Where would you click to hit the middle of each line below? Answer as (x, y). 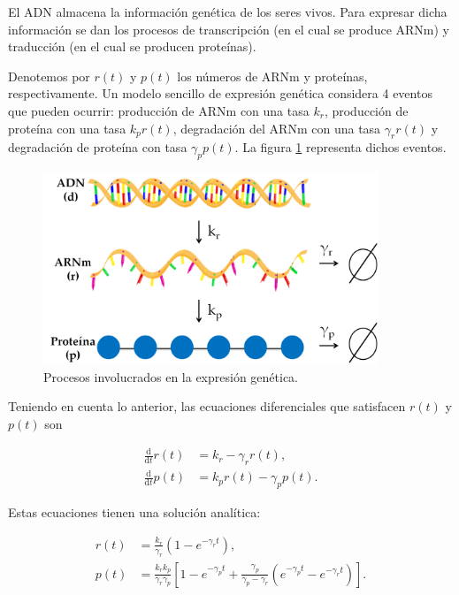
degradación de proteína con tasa (98, 147)
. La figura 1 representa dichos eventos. (340, 147)
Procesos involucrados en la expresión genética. (171, 376)
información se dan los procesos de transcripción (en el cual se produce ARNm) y (229, 29)
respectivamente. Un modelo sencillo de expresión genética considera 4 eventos (220, 93)
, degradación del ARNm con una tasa (277, 128)
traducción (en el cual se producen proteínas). (132, 46)
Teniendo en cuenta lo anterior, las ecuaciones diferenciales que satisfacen (207, 406)
